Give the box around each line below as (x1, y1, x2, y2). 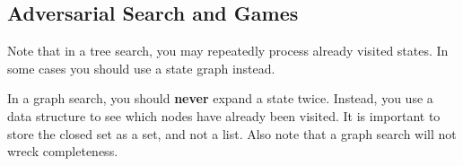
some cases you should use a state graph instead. (7, 58, 275, 77)
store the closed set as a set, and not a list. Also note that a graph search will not (7, 124, 457, 143)
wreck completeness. (7, 142, 118, 161)
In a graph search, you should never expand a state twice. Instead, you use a (7, 89, 433, 108)
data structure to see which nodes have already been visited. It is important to (7, 106, 441, 125)
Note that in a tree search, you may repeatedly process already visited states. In (7, 41, 449, 60)
